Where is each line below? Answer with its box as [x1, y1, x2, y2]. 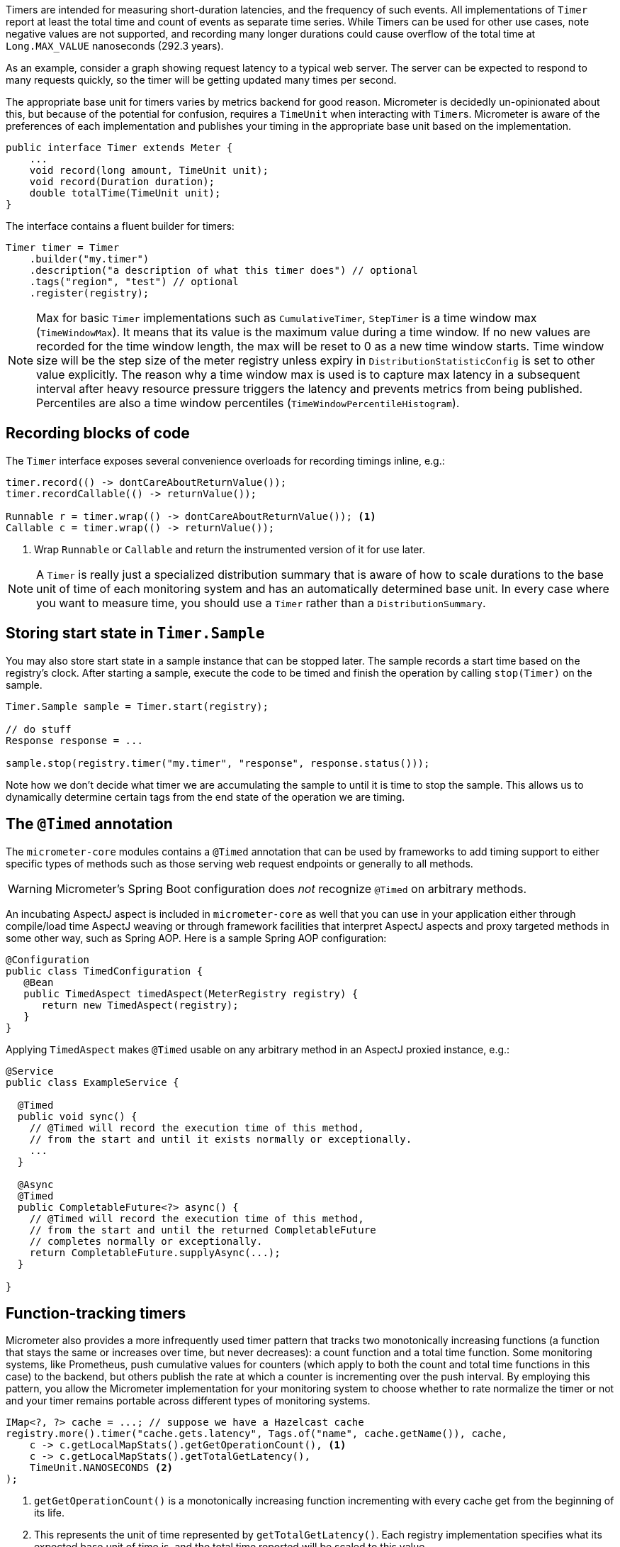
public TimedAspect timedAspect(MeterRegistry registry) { [23, 987, 359, 999]
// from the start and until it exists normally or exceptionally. [29, 1133, 412, 1145]
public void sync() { [17, 1110, 137, 1122]
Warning [8, 881, 52, 896]
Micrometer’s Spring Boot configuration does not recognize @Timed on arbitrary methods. [55, 881, 527, 896]
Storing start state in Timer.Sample [6, 624, 265, 643]
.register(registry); [29, 287, 150, 299]
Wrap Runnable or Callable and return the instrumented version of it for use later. [34, 543, 425, 555]
